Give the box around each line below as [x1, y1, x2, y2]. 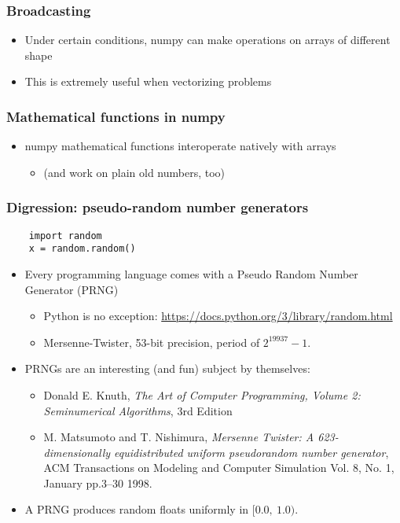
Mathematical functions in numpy [6, 106, 226, 126]
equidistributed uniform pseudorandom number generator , [114, 444, 389, 460]
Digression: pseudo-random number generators [6, 197, 309, 217]
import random [28, 230, 102, 241]
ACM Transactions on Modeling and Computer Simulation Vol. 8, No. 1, [43, 459, 394, 476]
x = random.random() [28, 243, 136, 255]
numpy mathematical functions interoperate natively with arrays [24, 138, 336, 154]
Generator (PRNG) [24, 281, 119, 297]
